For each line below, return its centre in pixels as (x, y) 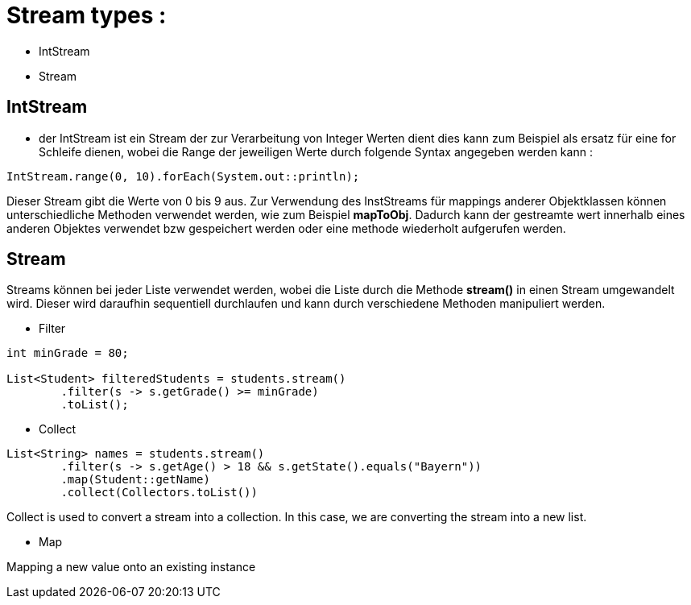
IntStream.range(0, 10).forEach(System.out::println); (183, 176)
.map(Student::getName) (135, 480)
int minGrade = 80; (68, 353)
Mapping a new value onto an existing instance (131, 567)
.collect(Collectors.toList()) (159, 493)
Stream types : (87, 15)
